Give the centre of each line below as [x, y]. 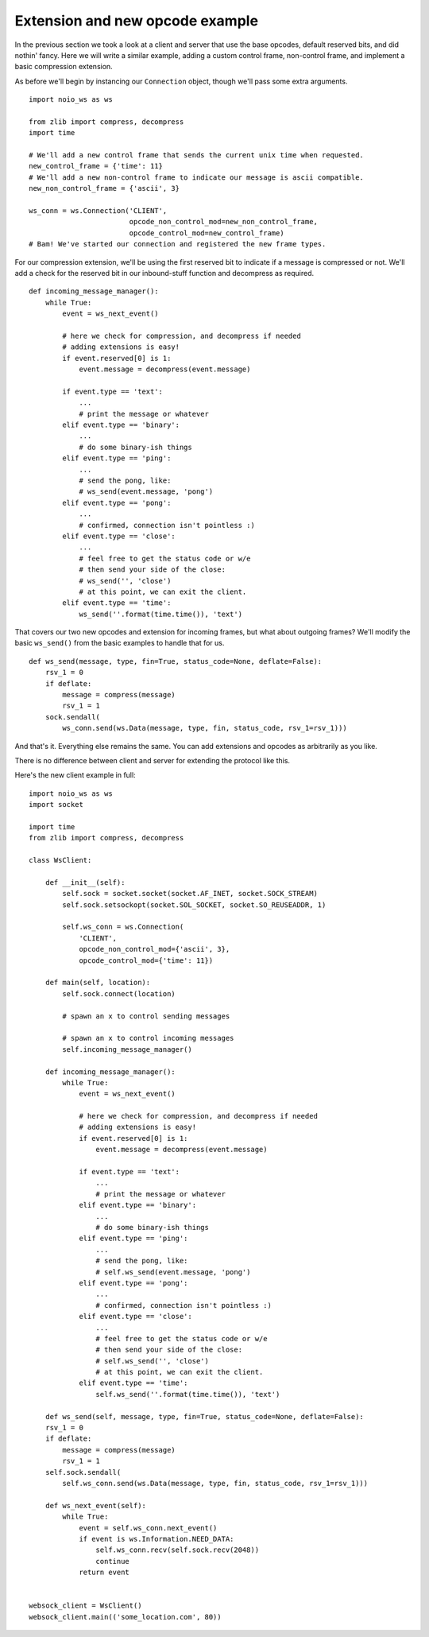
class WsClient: [60, 860]
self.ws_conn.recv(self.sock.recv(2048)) [178, 1550]
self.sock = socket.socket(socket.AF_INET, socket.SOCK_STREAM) [190, 894]
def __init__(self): [85, 882]
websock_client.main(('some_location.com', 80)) [125, 1617]
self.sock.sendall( [83, 1472]
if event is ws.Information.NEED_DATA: [157, 1539]
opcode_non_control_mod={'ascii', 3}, [155, 949]
